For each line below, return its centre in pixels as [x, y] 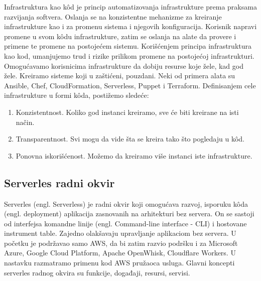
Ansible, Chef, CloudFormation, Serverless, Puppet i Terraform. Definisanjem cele [130, 85]
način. [25, 122]
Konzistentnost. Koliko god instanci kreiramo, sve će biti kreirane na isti [127, 112]
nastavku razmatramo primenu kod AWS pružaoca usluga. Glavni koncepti [119, 263]
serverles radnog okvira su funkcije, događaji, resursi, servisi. [97, 272]
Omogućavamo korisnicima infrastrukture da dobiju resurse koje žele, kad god [124, 65]
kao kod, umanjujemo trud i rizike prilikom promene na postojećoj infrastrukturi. [129, 55]
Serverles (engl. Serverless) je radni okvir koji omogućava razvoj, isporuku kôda [126, 203]
